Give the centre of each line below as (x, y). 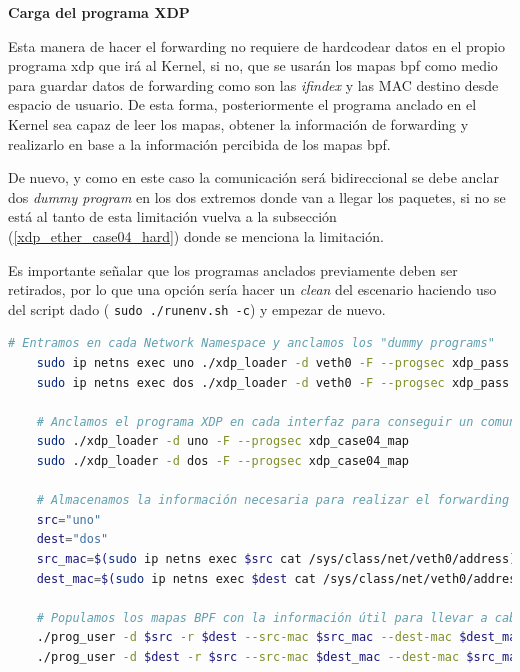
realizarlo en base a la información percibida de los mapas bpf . (199, 143)
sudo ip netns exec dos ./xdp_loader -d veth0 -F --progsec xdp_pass (273, 382)
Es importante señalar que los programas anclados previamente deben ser (233, 269)
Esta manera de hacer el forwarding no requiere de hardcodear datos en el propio (256, 45)
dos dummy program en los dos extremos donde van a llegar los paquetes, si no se (257, 196)
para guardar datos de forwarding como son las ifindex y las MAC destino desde (253, 84)
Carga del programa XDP (99, 12)
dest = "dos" (72, 539)
